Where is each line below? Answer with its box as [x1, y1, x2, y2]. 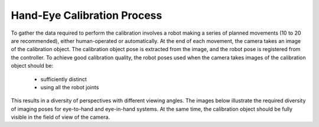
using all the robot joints [40, 83, 99, 91]
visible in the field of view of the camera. [11, 113, 110, 121]
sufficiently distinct [40, 75, 87, 82]
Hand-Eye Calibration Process [11, 9, 162, 22]
